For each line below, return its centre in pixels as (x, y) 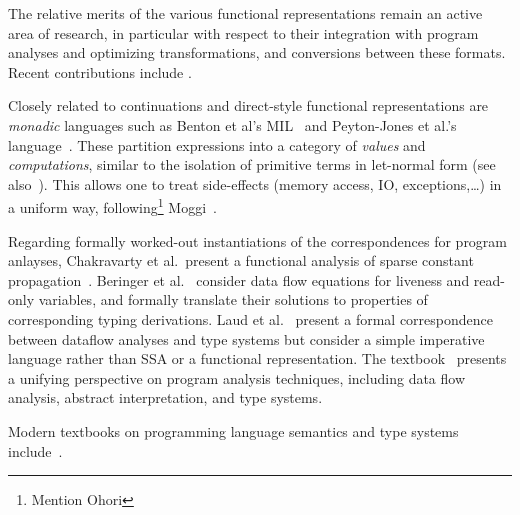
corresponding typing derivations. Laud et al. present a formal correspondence (250, 318)
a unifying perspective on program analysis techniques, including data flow (237, 377)
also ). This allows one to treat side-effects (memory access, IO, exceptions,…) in (255, 183)
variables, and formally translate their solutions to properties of (233, 299)
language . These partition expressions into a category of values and (217, 144)
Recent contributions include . (100, 71)
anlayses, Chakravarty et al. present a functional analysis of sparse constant (241, 260)
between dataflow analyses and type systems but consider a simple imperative (246, 338)
